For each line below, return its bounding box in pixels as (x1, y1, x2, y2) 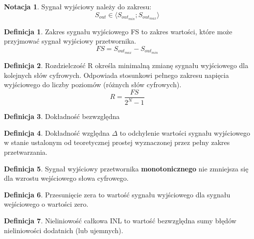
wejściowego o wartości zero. (4, 199, 89, 209)
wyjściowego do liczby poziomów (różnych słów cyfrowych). (4, 79, 182, 90)
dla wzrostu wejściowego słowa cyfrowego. (4, 173, 129, 183)
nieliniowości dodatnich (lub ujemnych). (4, 225, 123, 235)
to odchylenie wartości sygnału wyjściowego (119, 127, 250, 138)
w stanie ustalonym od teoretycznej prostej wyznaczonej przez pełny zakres (4, 137, 230, 147)
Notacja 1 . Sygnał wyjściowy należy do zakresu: (4, 1, 152, 11)
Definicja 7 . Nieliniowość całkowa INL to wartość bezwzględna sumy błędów (4, 215, 236, 225)
